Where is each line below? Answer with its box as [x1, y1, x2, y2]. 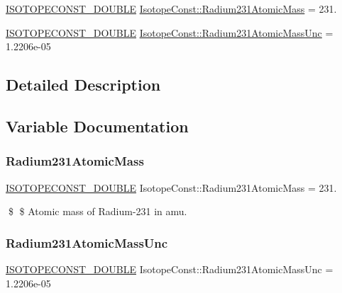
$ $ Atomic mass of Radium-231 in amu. [8, 204, 187, 219]
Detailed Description [6, 74, 161, 96]
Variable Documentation [6, 115, 189, 137]
